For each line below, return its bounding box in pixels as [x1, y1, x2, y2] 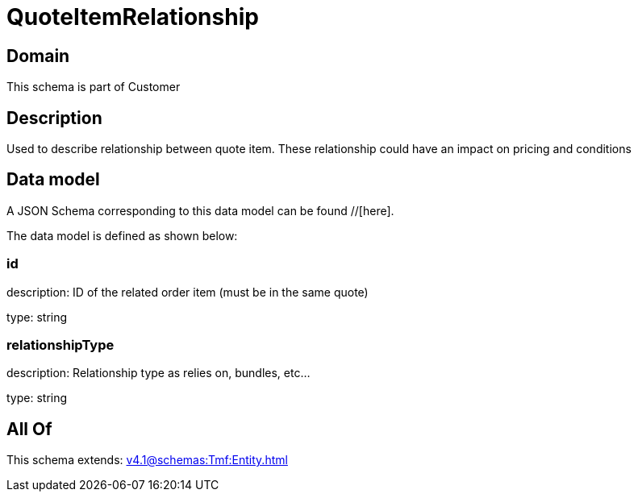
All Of [6, 418, 52, 439]
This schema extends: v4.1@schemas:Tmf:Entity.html [6, 453, 288, 467]
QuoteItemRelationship [6, 3, 259, 31]
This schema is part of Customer [6, 80, 181, 94]
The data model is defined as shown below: [6, 228, 238, 243]
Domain [6, 45, 70, 66]
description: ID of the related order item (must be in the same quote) [6, 284, 369, 299]
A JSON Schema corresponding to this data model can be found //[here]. [6, 203, 394, 218]
